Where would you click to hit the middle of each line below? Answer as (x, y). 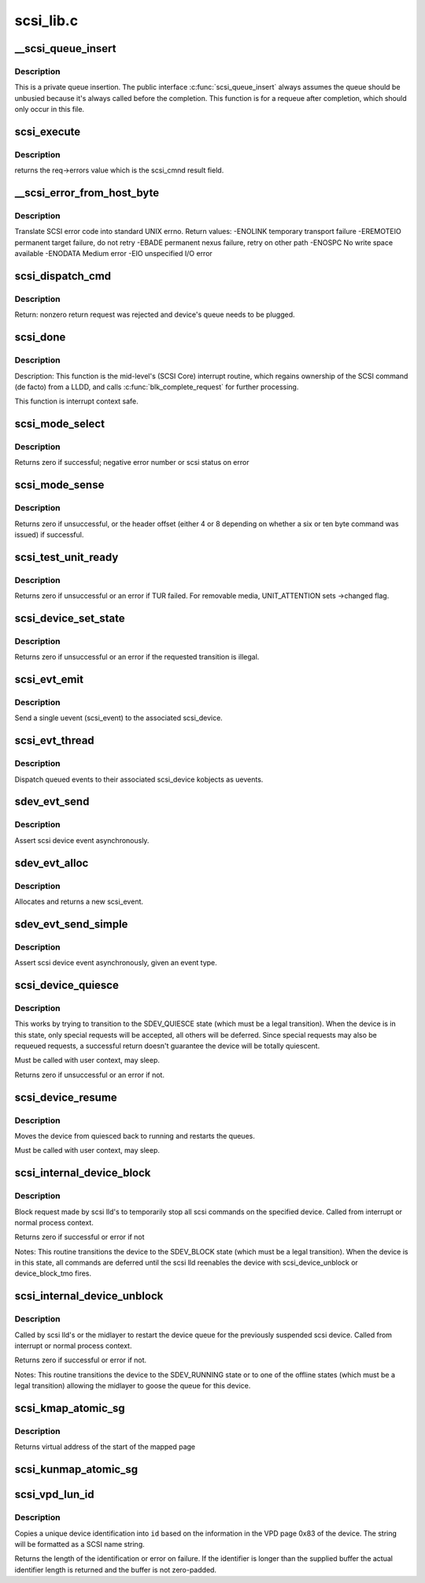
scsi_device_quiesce (67, 985)
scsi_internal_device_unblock (89, 1296)
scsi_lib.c (46, 20)
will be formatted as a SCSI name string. (79, 1544)
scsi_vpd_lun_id (54, 1494)
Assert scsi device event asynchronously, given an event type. (116, 963)
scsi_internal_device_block (83, 1173)
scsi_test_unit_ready (67, 557)
